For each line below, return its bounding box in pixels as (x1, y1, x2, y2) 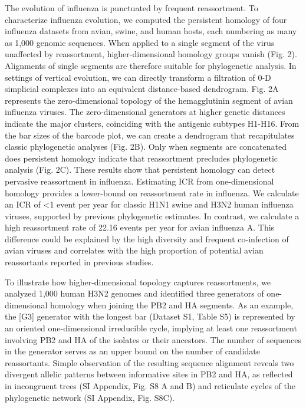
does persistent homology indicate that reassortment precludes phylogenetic (5, 152, 278, 164)
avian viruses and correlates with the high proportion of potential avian (5, 244, 264, 256)
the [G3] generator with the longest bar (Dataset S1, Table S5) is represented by (5, 310, 295, 323)
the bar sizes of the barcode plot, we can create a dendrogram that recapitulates (5, 129, 295, 141)
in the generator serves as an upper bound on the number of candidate (5, 345, 260, 357)
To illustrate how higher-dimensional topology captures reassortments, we (5, 275, 271, 288)
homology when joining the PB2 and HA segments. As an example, (50, 298, 294, 311)
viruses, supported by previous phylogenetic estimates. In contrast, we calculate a (5, 209, 300, 222)
